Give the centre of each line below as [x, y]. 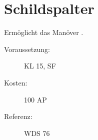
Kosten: [16, 82]
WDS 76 [37, 133]
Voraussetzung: [27, 49]
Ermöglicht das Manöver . [44, 32]
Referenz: [18, 116]
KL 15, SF [40, 66]
